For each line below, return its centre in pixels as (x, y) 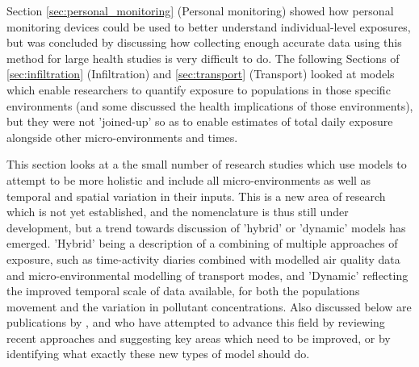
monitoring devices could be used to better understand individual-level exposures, (209, 26)
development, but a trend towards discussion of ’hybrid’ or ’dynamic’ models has (206, 227)
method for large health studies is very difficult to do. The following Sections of (203, 58)
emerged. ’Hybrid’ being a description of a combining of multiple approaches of (202, 243)
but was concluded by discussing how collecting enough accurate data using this (204, 42)
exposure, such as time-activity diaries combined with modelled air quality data (203, 259)
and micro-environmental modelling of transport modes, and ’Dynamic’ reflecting (207, 275)
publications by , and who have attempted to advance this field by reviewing (196, 322)
